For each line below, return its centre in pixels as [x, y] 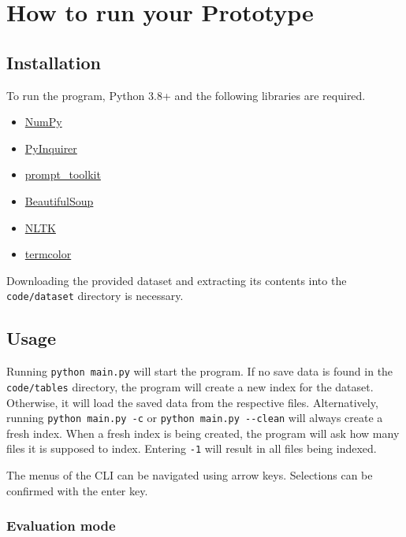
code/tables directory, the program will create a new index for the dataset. [190, 386]
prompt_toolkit [63, 174]
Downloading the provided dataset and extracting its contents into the [177, 280]
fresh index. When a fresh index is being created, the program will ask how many [203, 433]
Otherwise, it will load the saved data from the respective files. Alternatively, [192, 402]
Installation [54, 62]
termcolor [48, 254]
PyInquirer [51, 148]
